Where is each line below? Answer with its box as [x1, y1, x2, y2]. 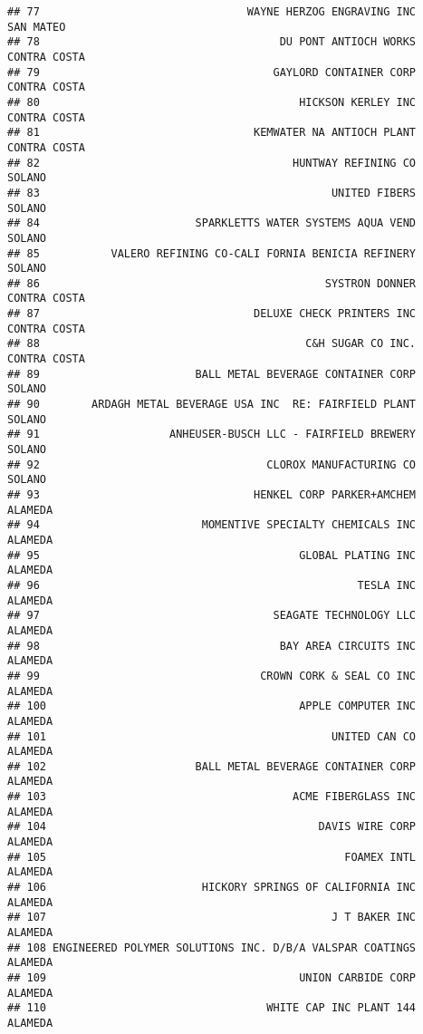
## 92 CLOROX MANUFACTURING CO [7, 458, 417, 471]
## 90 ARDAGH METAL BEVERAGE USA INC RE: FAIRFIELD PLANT [7, 398, 417, 411]
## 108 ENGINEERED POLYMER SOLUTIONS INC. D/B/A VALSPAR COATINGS [7, 941, 417, 954]
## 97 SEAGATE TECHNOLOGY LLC [7, 609, 417, 623]
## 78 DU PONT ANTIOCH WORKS [7, 35, 417, 49]
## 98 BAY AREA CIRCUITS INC [7, 639, 417, 652]
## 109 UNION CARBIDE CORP [7, 971, 417, 984]
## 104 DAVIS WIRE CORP [7, 820, 417, 834]
